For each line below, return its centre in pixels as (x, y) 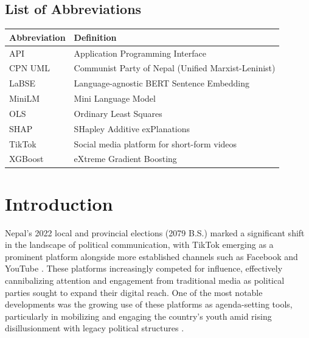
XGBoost (26, 159)
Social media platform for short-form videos (155, 143)
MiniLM (24, 98)
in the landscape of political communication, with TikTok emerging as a (139, 245)
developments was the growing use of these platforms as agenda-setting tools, (149, 304)
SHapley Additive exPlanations (132, 128)
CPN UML (30, 68)
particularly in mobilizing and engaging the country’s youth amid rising (138, 316)
